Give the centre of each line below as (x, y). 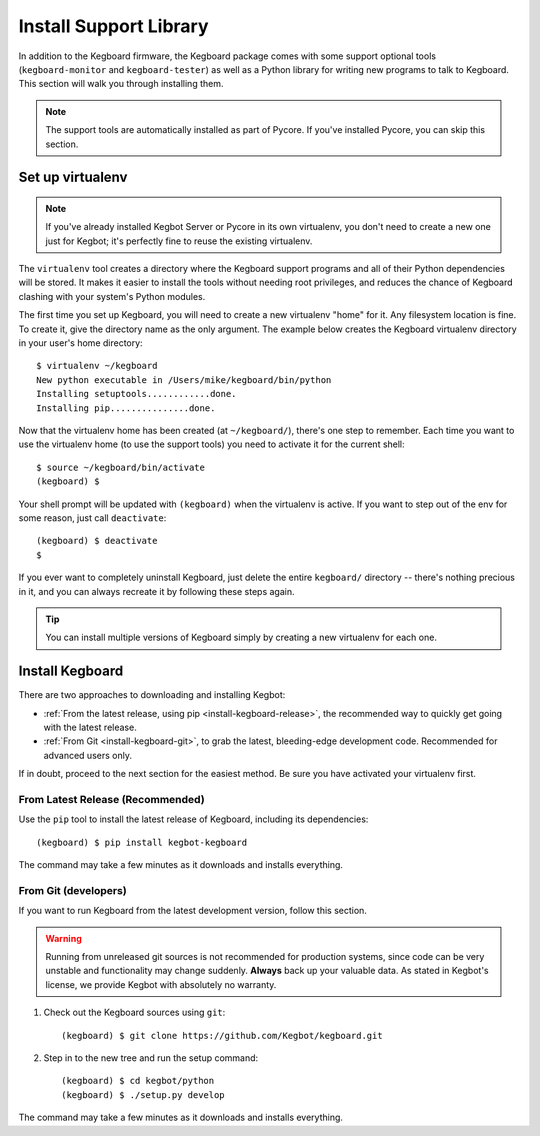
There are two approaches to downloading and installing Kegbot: (152, 695)
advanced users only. (87, 755)
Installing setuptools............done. (136, 394)
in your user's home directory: (81, 343)
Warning (63, 938)
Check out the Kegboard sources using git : (134, 1012)
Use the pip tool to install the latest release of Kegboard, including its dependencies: (193, 819)
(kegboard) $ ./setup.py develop (143, 1094)
